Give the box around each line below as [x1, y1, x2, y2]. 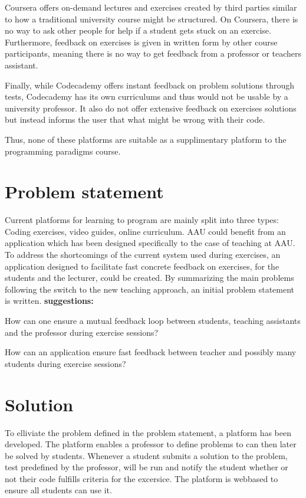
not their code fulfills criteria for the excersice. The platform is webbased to [5, 472, 278, 484]
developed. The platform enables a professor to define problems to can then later [5, 438, 297, 450]
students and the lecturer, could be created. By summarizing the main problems [5, 271, 294, 284]
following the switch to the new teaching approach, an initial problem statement [5, 283, 295, 295]
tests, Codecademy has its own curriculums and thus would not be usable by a [5, 90, 288, 103]
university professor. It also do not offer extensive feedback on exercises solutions [5, 101, 297, 114]
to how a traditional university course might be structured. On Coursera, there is [5, 12, 298, 25]
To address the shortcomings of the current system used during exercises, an [5, 248, 281, 261]
